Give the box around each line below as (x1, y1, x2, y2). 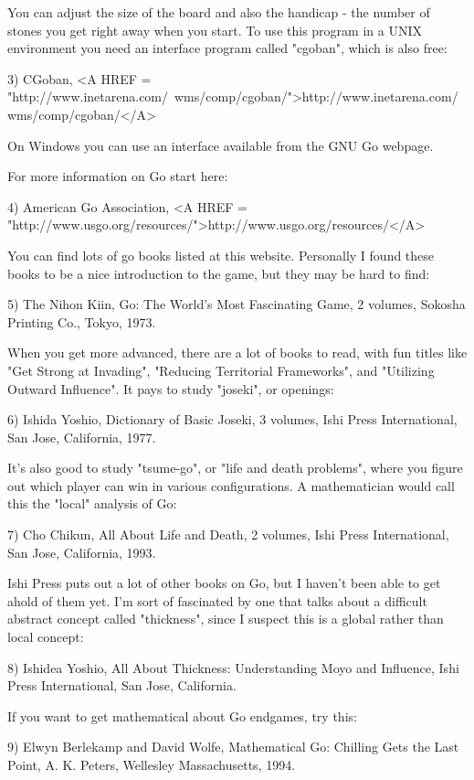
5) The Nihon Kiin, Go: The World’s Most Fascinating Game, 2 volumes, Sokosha (7, 294, 466, 314)
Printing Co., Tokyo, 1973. (7, 312, 156, 331)
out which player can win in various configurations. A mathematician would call (7, 475, 455, 495)
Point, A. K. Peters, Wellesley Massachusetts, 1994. (7, 755, 296, 774)
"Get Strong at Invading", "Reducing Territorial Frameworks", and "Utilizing (7, 360, 435, 379)
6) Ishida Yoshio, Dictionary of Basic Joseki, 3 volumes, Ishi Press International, (7, 410, 458, 429)
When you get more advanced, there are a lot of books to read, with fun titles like (7, 343, 468, 362)
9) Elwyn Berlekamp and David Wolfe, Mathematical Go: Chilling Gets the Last (7, 737, 459, 756)
